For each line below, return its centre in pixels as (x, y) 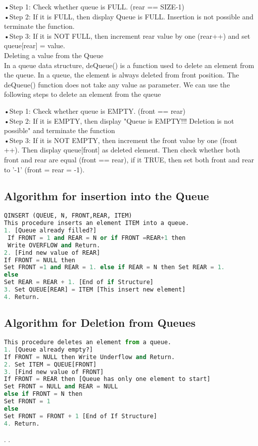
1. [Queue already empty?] (48, 349)
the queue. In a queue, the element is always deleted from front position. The (122, 75)
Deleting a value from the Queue (54, 55)
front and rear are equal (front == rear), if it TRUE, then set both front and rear (129, 159)
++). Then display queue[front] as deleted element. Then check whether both (122, 150)
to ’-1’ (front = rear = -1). (44, 169)
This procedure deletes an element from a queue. (88, 342)
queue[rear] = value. (35, 45)
